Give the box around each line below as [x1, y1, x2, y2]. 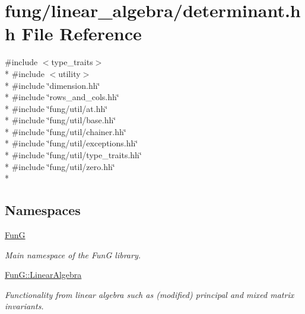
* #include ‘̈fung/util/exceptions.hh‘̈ [5, 137, 138, 149]
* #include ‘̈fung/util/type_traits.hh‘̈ [5, 149, 142, 161]
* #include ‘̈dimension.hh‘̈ [5, 79, 100, 91]
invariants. [5, 300, 44, 312]
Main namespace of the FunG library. [5, 248, 141, 261]
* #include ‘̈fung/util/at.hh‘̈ [5, 102, 108, 114]
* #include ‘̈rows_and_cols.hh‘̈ [5, 91, 119, 103]
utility [58, 67, 81, 79]
